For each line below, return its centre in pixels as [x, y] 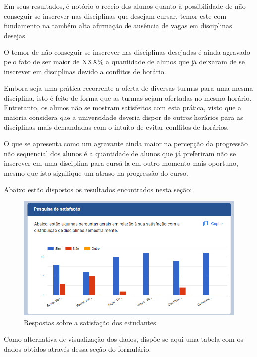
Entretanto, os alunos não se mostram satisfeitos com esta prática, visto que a [123, 107]
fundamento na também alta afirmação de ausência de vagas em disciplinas [118, 26]
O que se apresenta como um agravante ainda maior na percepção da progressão [126, 144]
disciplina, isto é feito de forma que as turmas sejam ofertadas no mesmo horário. [128, 97]
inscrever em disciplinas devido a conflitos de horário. [85, 71]
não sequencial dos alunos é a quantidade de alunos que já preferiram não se [120, 153]
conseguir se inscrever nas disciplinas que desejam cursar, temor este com [115, 16]
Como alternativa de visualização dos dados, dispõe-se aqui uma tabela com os [124, 339]
